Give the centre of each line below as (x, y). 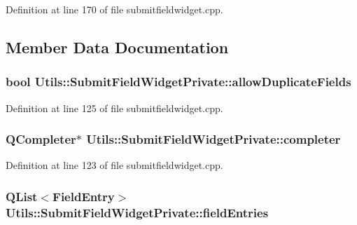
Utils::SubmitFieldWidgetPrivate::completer (213, 139)
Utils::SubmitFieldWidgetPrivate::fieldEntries (137, 212)
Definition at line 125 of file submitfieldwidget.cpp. (114, 108)
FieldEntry (84, 196)
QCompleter (41, 139)
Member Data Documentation (117, 47)
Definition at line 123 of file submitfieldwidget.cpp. (114, 165)
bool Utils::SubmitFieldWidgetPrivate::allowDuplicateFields (178, 82)
